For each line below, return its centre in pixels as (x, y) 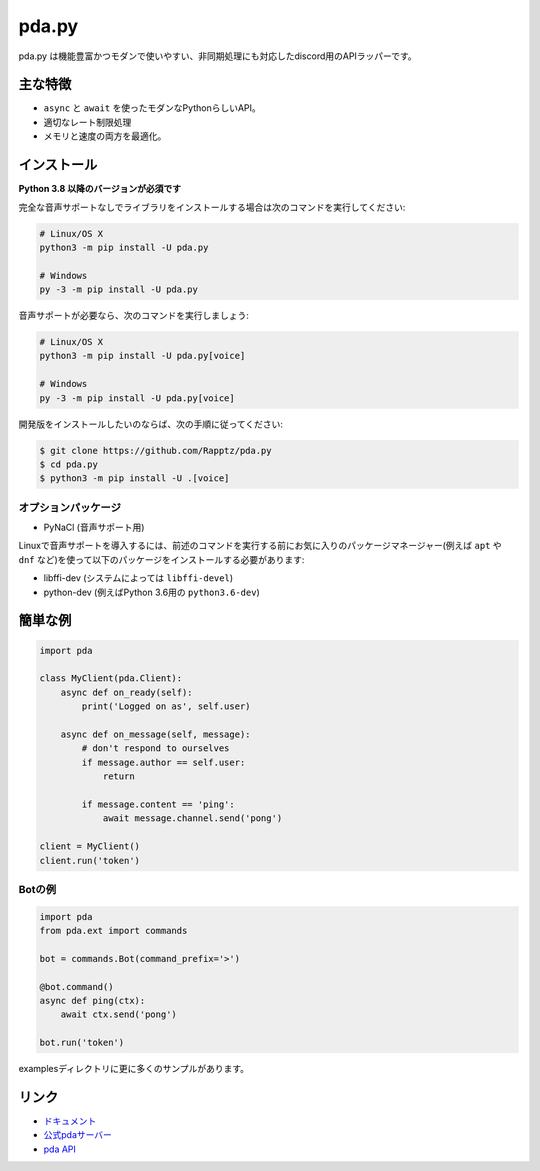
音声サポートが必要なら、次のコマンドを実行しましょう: (134, 316)
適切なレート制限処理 (87, 122)
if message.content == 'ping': (158, 804)
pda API (60, 1149)
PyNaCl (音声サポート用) (94, 527)
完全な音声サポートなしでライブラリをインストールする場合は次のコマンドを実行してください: (212, 207)
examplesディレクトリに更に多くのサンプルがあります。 (134, 1069)
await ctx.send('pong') (118, 1014)
